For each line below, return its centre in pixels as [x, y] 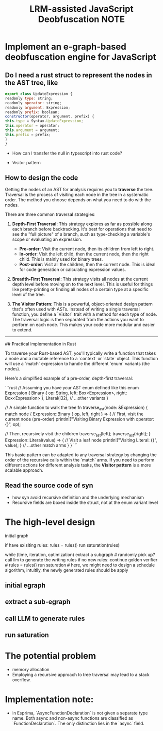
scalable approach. [24, 470]
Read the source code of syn [49, 486]
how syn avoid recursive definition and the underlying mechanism [78, 497]
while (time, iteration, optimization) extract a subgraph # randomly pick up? [80, 555]
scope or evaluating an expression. [47, 239]
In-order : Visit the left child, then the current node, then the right [84, 254]
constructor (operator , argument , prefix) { [50, 116]
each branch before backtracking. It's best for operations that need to [82, 229]
